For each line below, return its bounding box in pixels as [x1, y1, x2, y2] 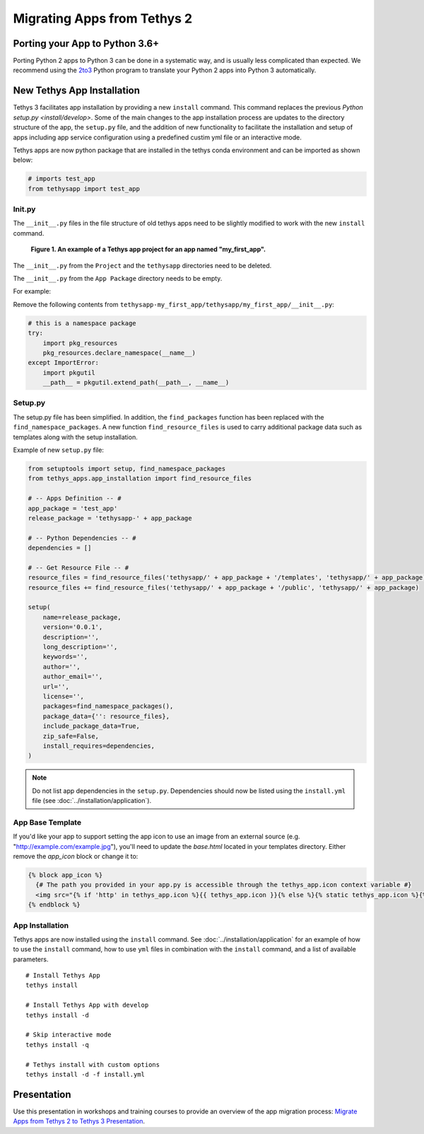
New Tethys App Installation [13, 85, 141, 97]
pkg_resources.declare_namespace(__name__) [42, 349, 196, 357]
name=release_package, [42, 613, 122, 621]
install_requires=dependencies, [42, 741, 155, 750]
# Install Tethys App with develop [25, 1001, 149, 1009]
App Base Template [13, 817, 81, 827]
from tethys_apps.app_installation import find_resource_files [28, 475, 252, 482]
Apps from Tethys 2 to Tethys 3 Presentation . [13, 1117, 145, 1126]
